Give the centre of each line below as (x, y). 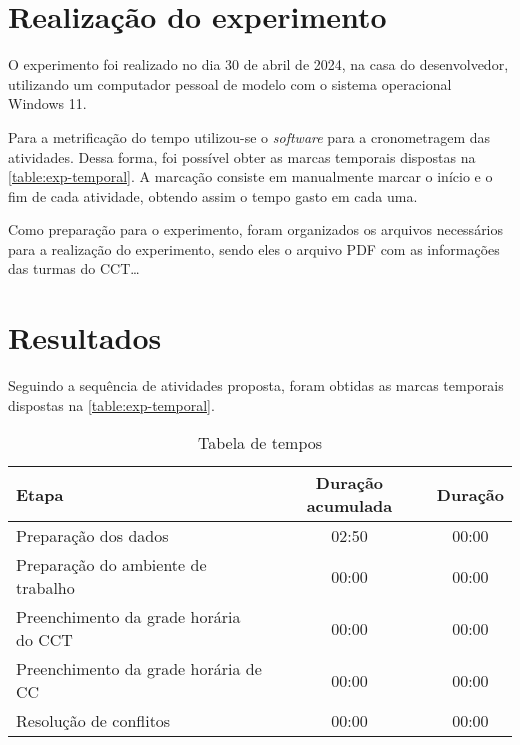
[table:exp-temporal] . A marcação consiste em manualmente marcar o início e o (250, 176)
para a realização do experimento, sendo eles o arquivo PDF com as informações (254, 248)
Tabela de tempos (260, 443)
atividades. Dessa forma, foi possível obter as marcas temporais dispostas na (242, 156)
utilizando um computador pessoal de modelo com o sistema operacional (230, 83)
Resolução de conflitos (93, 721)
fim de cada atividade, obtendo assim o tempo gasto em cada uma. (213, 195)
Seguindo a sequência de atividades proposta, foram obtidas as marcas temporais (256, 385)
